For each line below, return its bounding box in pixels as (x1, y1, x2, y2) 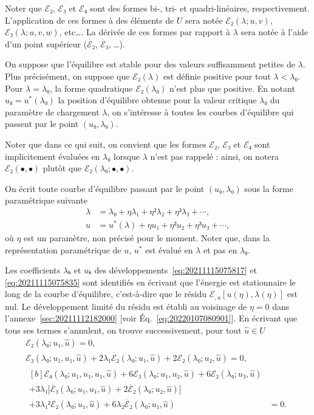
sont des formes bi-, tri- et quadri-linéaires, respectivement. (90, 2, 310, 14)
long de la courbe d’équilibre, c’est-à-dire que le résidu (5, 287, 207, 300)
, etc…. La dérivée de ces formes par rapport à (59, 26, 231, 38)
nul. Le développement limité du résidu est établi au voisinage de (5, 300, 247, 312)
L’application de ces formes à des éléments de (5, 13, 174, 26)
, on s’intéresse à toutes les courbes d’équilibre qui (107, 105, 294, 118)
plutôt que (43, 162, 82, 174)
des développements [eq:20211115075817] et (94, 264, 257, 276)
